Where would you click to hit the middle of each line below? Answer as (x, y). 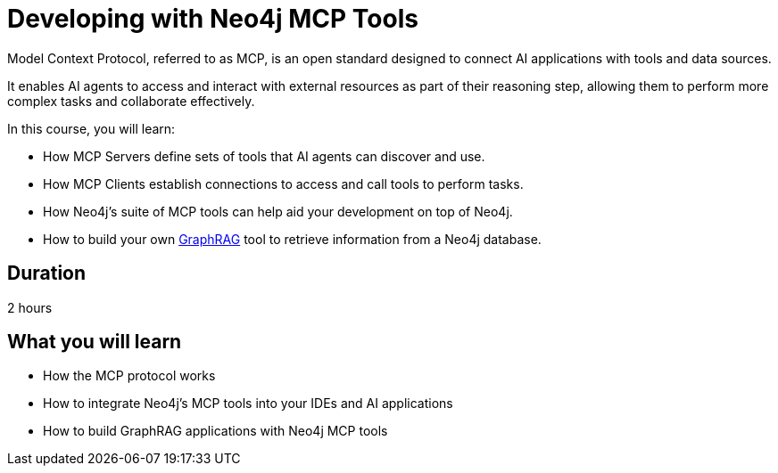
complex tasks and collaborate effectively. (131, 101)
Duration (47, 273)
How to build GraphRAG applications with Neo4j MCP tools (215, 431)
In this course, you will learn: (91, 128)
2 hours (30, 307)
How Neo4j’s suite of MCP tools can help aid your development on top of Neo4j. (278, 211)
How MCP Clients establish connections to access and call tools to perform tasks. (283, 183)
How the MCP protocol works (129, 376)
